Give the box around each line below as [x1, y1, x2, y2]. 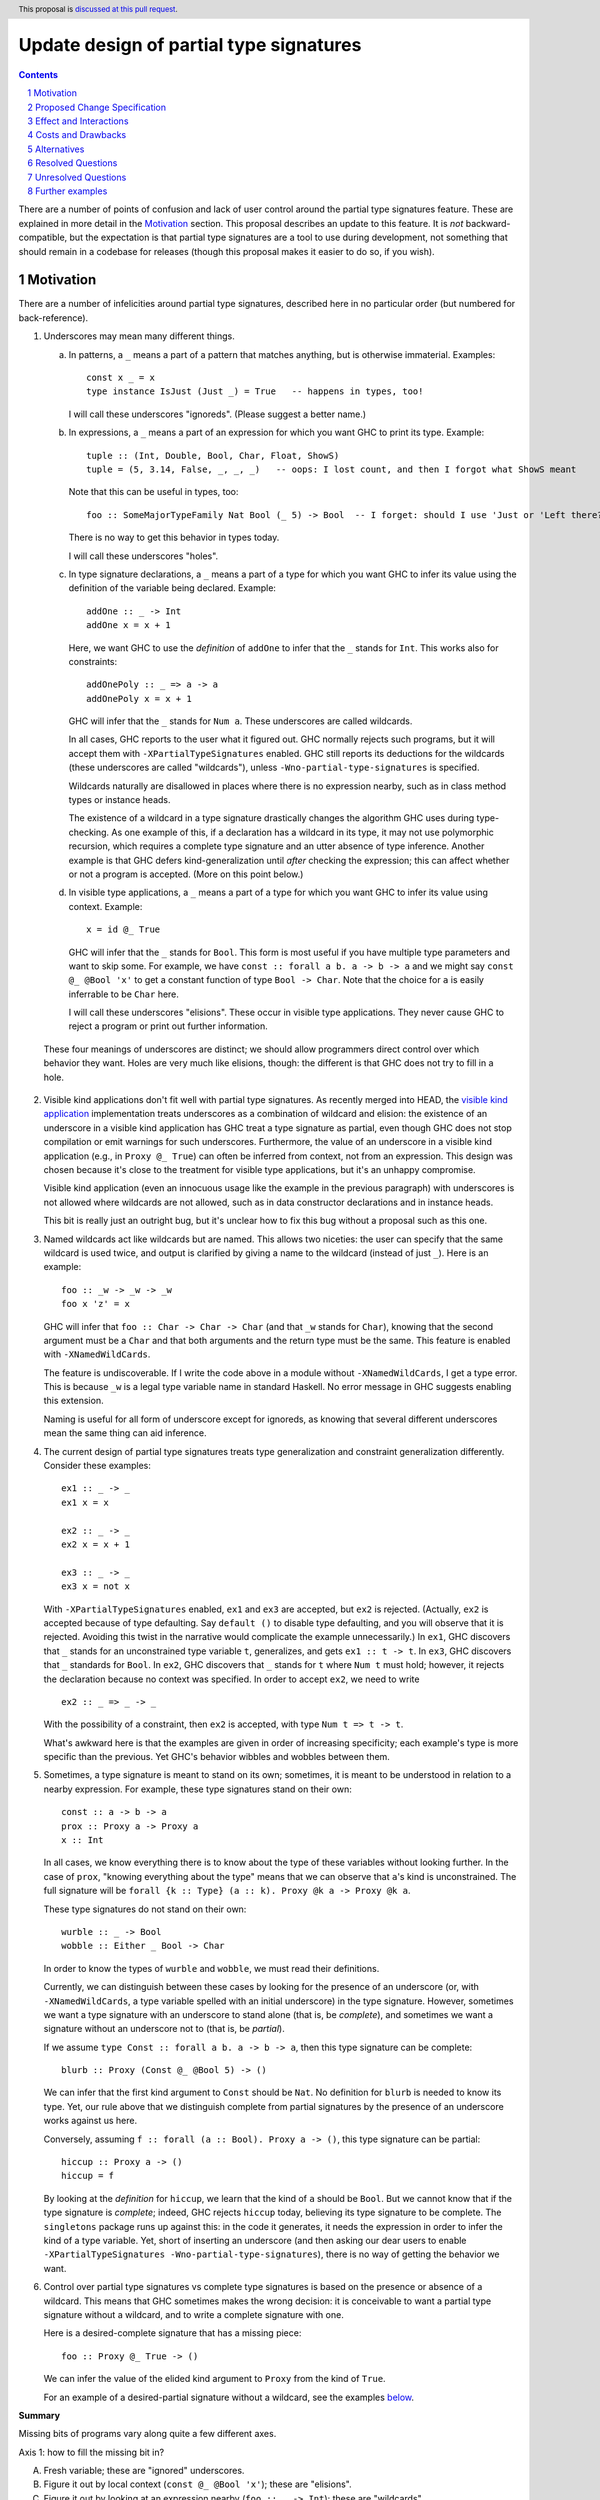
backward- [465, 217, 511, 229]
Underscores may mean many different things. [43, 330, 235, 342]
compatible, [18, 231, 68, 244]
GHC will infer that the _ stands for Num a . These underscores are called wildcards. [68, 715, 413, 727]
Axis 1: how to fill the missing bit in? [18, 2446, 165, 2458]
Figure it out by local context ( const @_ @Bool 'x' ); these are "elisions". [43, 2478, 352, 2490]
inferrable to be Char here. [68, 988, 180, 1000]
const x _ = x [86, 372, 155, 384]
